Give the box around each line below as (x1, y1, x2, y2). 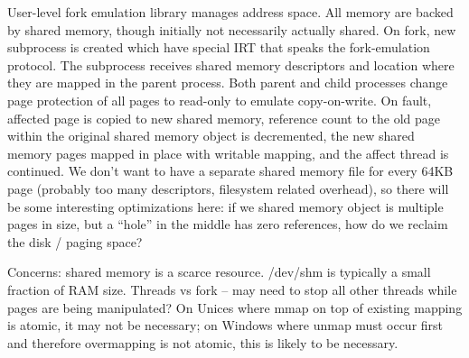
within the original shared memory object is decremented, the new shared (7, 126, 415, 145)
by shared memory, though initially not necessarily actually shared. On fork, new (7, 20, 456, 39)
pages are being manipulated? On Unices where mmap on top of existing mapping (7, 298, 463, 317)
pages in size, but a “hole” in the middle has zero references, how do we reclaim (7, 215, 448, 234)
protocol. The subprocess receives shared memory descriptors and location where (7, 55, 455, 74)
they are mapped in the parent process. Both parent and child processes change (7, 73, 448, 92)
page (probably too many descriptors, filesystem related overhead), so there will (7, 179, 449, 197)
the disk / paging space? (7, 232, 143, 251)
